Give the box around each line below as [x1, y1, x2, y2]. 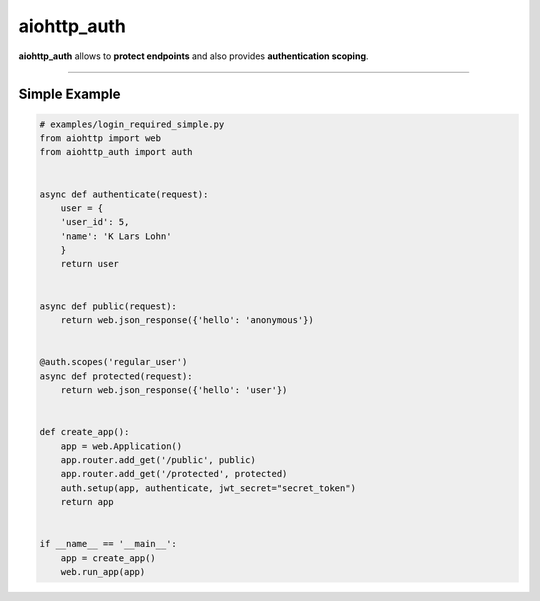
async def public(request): [39, 300, 177, 312]
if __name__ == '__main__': [39, 538, 177, 550]
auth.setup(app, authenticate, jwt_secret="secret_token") [60, 482, 357, 494]
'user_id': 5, [60, 216, 130, 228]
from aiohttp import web [39, 132, 162, 144]
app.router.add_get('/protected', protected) [60, 468, 288, 480]
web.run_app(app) [60, 566, 146, 578]
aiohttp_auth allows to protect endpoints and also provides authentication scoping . [18, 50, 369, 62]
